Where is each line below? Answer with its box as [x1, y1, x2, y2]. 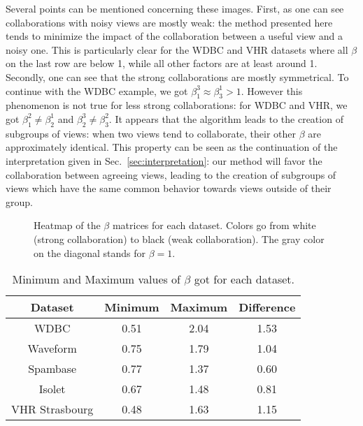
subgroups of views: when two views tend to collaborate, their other [6, 126, 297, 140]
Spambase [28, 360, 77, 377]
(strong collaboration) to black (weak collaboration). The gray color [34, 231, 325, 246]
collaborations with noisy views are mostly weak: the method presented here [6, 15, 333, 29]
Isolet [38, 381, 66, 397]
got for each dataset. [194, 271, 294, 288]
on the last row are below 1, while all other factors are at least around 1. [6, 56, 318, 71]
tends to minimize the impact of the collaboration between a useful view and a [6, 29, 343, 43]
